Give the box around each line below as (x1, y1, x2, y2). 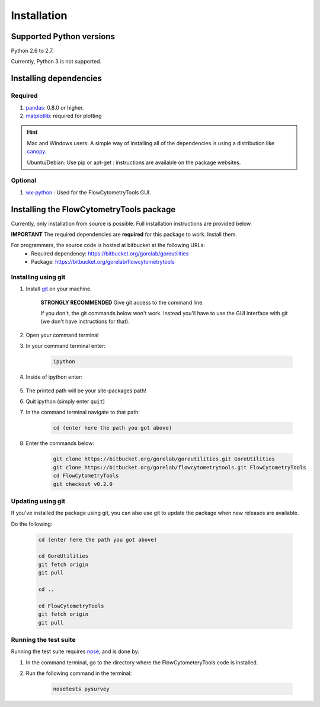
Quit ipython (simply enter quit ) (25, 398, 105, 405)
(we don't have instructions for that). (40, 318, 130, 325)
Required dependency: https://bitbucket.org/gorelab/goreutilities (31, 249, 189, 257)
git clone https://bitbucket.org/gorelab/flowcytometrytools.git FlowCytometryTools (53, 464, 306, 471)
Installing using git (11, 273, 66, 281)
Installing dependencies (11, 73, 102, 84)
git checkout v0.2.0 (53, 481, 113, 487)
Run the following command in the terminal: (25, 670, 132, 677)
